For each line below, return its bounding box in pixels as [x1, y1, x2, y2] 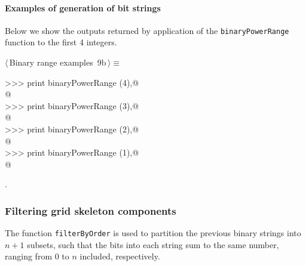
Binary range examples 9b [9, 56, 106, 69]
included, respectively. [79, 250, 160, 262]
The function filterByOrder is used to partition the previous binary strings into [5, 227, 301, 239]
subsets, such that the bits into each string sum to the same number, [27, 238, 279, 250]
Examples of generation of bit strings [5, 1, 161, 14]
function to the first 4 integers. [5, 36, 117, 48]
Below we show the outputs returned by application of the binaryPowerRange [5, 24, 289, 36]
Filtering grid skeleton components [5, 203, 176, 218]
